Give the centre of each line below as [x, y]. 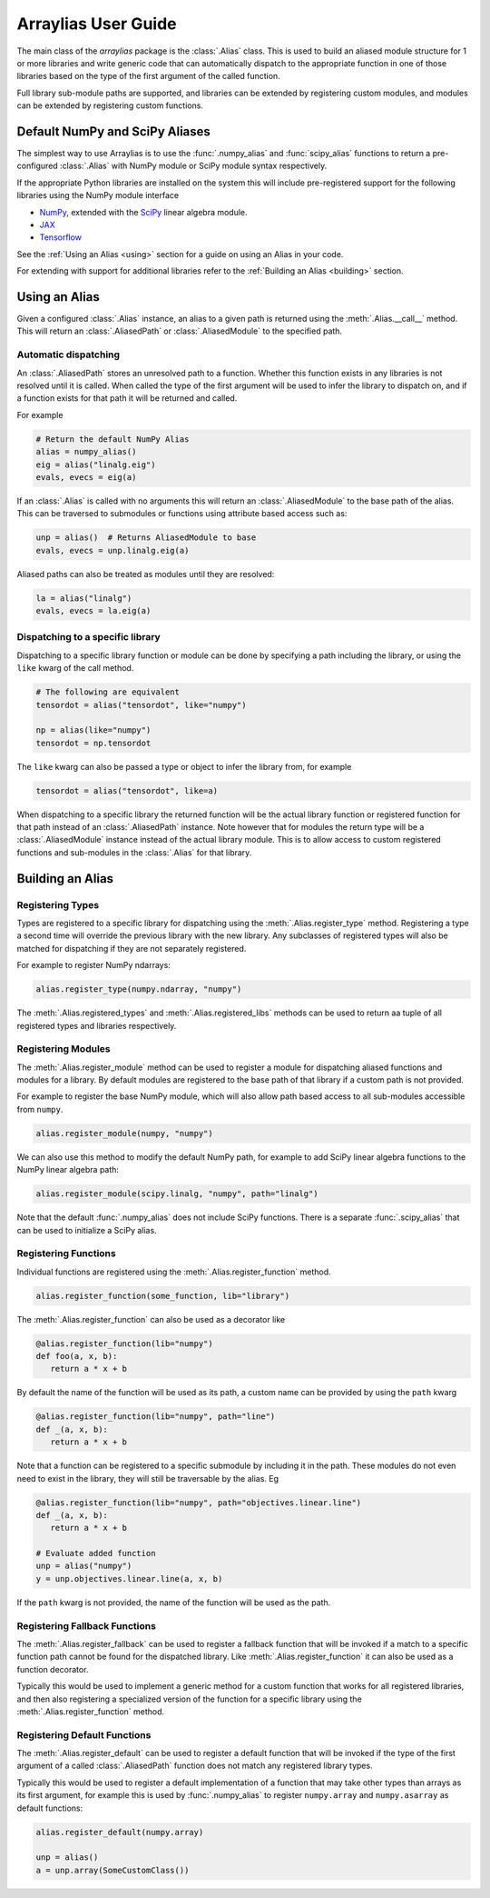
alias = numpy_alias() [86, 452]
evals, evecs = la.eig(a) [93, 611]
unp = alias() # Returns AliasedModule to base [146, 538]
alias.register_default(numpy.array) [120, 1832]
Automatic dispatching [69, 355]
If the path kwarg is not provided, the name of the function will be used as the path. [174, 1602]
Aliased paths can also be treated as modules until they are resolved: [146, 574]
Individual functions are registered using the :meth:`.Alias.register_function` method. [174, 1272]
